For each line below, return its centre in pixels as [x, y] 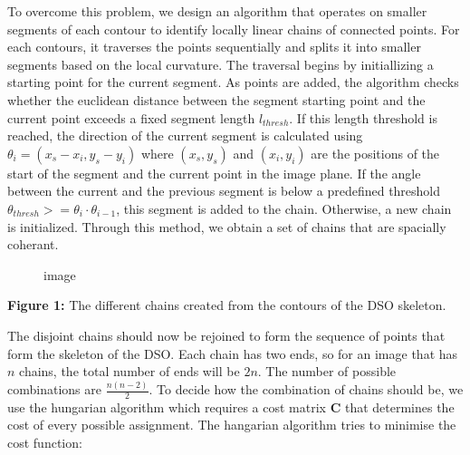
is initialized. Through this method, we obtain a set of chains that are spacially [227, 226]
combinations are [54, 389]
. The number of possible [327, 371]
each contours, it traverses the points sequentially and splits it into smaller [214, 47]
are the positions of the [375, 153]
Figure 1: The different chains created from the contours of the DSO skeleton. [227, 305]
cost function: [45, 443]
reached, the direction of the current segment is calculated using [185, 136]
